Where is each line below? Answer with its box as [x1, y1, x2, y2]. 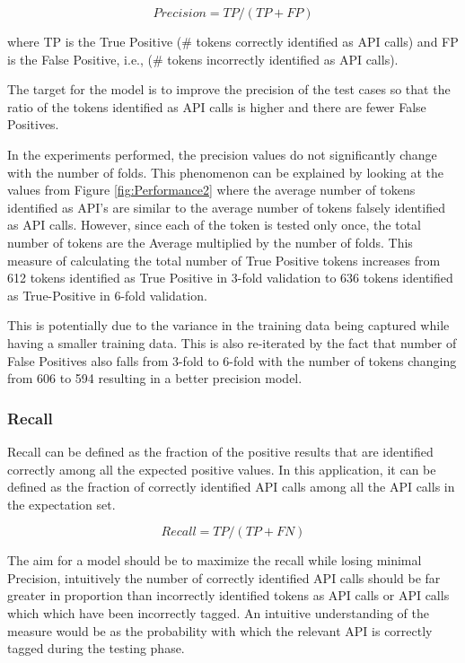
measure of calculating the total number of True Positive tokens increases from [7, 250, 441, 269]
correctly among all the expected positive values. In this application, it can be [7, 459, 436, 478]
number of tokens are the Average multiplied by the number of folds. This [7, 232, 413, 251]
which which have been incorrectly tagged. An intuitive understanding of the [7, 604, 430, 623]
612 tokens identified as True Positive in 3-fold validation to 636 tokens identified [7, 268, 453, 287]
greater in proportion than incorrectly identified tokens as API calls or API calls [7, 586, 450, 605]
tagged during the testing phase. [7, 639, 185, 658]
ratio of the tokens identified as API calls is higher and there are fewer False [7, 97, 426, 116]
